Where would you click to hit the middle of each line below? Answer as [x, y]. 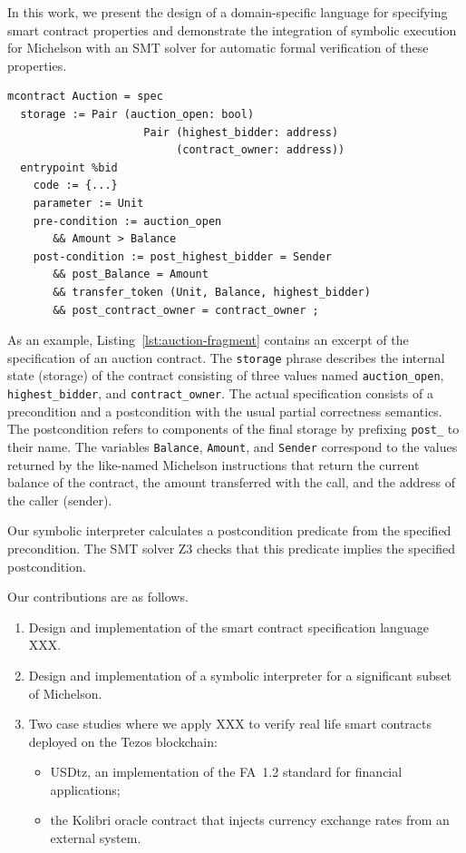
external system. [96, 838]
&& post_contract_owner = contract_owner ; [186, 310]
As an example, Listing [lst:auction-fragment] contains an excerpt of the [208, 340]
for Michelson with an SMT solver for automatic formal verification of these [218, 48]
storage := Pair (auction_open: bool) [137, 114]
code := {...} [75, 186]
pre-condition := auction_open [127, 221]
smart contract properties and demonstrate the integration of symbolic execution [232, 29]
